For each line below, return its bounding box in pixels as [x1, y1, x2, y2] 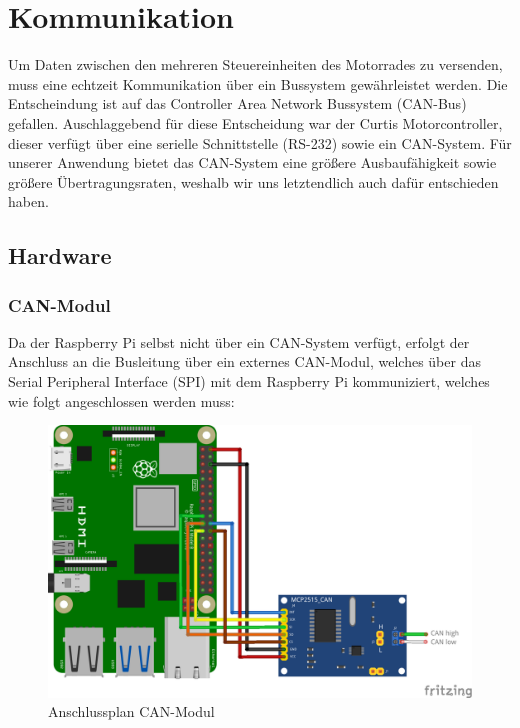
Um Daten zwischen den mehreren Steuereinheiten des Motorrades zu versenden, [8, 54, 503, 75]
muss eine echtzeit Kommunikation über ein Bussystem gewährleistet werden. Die [8, 73, 508, 94]
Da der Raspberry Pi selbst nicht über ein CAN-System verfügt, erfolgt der [8, 331, 470, 352]
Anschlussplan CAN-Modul [48, 701, 215, 722]
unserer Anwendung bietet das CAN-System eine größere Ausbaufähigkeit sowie [8, 152, 497, 173]
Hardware [8, 240, 112, 271]
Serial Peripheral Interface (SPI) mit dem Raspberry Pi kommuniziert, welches [8, 371, 490, 392]
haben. [8, 191, 49, 212]
